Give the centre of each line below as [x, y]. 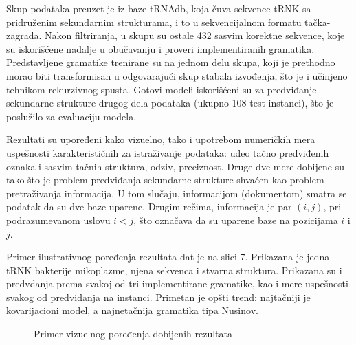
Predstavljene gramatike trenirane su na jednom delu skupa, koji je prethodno [171, 62]
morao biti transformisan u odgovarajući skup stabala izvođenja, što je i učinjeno [177, 75]
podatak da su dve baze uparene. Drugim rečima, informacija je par [149, 207]
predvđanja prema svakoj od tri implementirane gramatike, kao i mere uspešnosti [177, 283]
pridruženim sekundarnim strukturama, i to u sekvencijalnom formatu [154, 22]
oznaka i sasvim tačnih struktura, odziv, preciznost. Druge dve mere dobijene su [175, 166]
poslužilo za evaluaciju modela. [71, 116]
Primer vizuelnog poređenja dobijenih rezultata [133, 334]
